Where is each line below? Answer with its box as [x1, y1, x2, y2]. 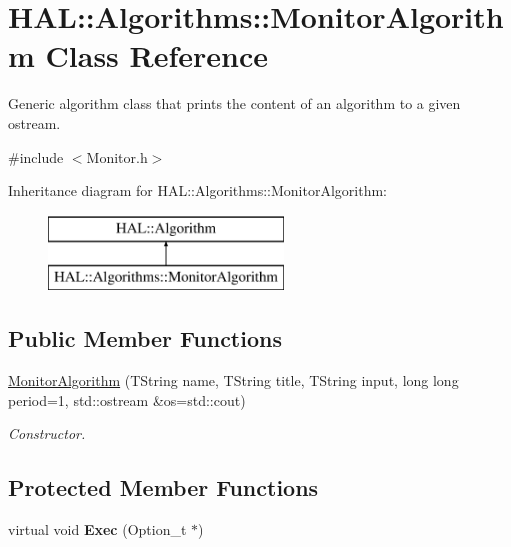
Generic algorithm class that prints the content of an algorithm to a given [8, 93, 461, 114]
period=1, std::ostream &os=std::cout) [8, 389, 246, 410]
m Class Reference [8, 35, 269, 76]
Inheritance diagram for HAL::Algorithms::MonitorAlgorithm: [8, 180, 387, 201]
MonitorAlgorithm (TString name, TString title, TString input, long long [8, 370, 459, 391]
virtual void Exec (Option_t [8, 519, 187, 540]
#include [8, 146, 64, 167]
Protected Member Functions [8, 472, 319, 503]
